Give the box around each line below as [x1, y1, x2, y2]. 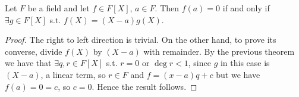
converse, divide [5, 45, 62, 57]
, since [188, 57, 211, 69]
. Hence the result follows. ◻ [92, 80, 197, 92]
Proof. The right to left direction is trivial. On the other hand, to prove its [5, 33, 276, 46]
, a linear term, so [40, 68, 106, 80]
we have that [5, 57, 52, 69]
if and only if [222, 2, 270, 14]
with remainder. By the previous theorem [143, 45, 295, 57]
